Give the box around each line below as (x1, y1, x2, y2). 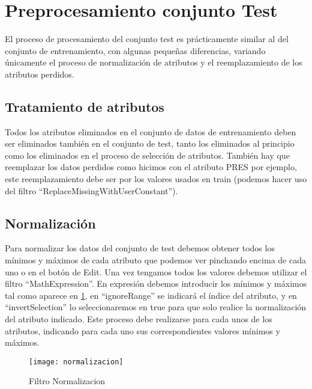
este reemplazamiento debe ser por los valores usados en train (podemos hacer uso (5, 173, 307, 185)
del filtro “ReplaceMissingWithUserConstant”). (5, 184, 178, 197)
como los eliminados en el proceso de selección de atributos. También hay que (5, 149, 290, 161)
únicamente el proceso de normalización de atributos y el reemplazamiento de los (5, 56, 302, 69)
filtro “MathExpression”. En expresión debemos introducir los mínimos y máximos (5, 277, 307, 290)
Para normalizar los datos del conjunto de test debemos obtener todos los (5, 242, 275, 254)
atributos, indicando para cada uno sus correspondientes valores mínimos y (5, 324, 280, 337)
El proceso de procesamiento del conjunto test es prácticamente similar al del (5, 32, 289, 45)
